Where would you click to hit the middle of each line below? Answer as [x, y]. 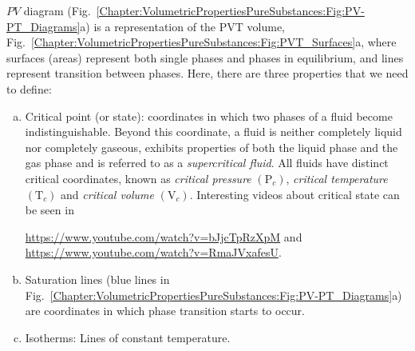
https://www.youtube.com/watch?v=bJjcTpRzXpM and [164, 236]
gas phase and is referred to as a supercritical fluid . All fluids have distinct [207, 163]
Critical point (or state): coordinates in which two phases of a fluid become [209, 116]
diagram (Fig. [57, 10]
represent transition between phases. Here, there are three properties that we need [207, 73]
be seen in [49, 210]
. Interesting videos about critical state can [294, 194]
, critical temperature [337, 178]
